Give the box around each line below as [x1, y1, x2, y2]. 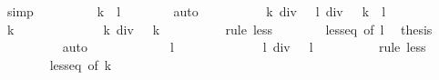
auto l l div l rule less [62, 37, 426, 56]
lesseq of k [49, 55, 112, 74]
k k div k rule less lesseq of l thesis [6, 19, 433, 38]
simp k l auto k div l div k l [6, 2, 386, 20]
